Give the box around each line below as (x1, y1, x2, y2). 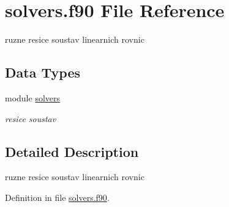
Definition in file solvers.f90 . (5, 191, 110, 203)
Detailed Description (5, 142, 139, 161)
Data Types (5, 63, 80, 82)
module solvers (5, 91, 61, 104)
